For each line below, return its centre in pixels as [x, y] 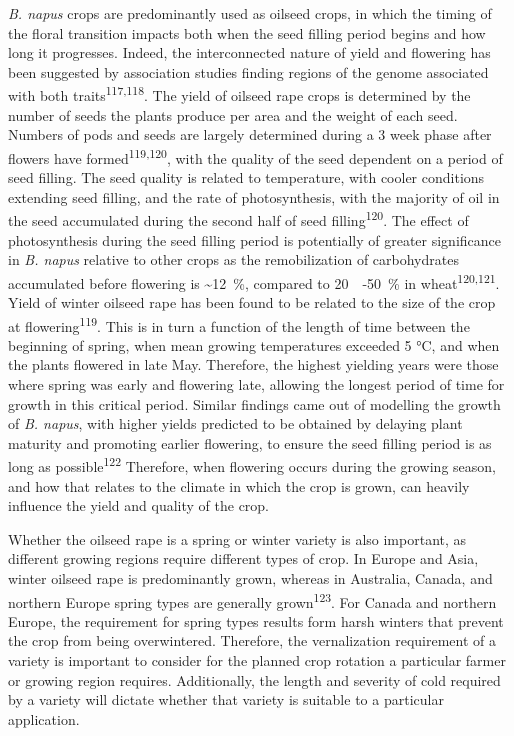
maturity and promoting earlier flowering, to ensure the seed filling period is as [250, 442]
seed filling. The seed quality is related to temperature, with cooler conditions [246, 177]
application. [44, 718]
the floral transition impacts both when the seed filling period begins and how [247, 32]
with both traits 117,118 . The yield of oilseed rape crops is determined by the [239, 94]
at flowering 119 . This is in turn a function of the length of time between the [239, 324]
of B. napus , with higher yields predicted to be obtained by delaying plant [235, 423]
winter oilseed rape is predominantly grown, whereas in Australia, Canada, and [250, 577]
